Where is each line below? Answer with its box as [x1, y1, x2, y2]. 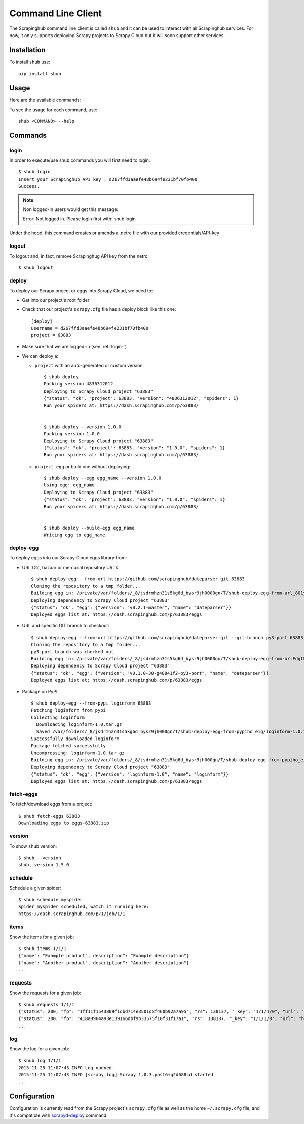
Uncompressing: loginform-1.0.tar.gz [31, 750, 125, 756]
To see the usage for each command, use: [9, 107, 98, 113]
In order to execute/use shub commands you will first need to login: [9, 157, 150, 163]
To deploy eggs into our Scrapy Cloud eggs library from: [9, 555, 127, 561]
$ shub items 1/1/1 [18, 945, 67, 951]
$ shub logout [18, 265, 53, 271]
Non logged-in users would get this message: [23, 206, 119, 213]
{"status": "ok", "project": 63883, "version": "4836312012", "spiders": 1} [44, 396, 239, 401]
